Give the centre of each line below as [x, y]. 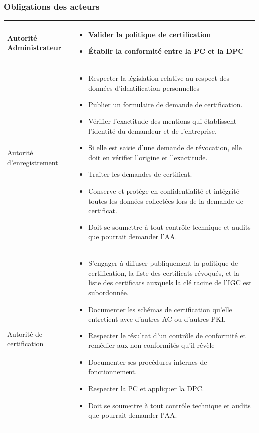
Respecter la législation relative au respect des [159, 78]
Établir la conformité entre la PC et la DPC [166, 51]
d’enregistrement [33, 162]
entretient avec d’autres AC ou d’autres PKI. [157, 319]
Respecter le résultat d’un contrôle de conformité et [167, 335]
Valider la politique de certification [150, 34]
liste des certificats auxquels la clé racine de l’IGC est [170, 282]
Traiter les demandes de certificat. [140, 174]
